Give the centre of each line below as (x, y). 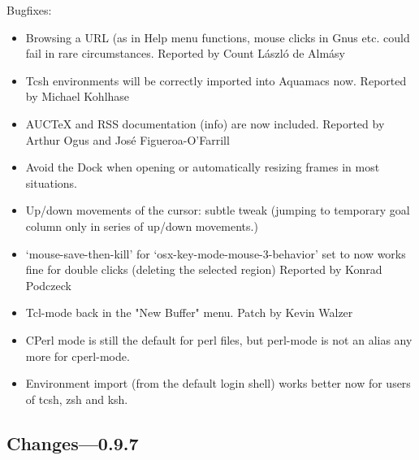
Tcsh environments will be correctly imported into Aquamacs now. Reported (216, 80)
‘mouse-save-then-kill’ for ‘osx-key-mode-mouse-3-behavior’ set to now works (216, 253)
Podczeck (48, 285)
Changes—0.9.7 (73, 443)
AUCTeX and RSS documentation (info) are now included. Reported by (205, 123)
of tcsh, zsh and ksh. (77, 399)
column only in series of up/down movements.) (142, 226)
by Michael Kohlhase (78, 96)
